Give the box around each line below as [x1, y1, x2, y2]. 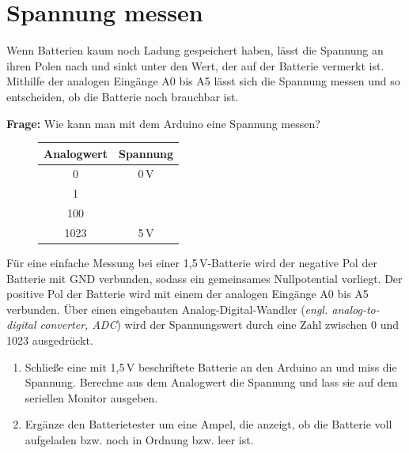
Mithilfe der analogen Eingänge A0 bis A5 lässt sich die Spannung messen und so [6, 73, 400, 89]
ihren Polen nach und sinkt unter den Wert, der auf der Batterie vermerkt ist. [6, 57, 384, 74]
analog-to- [331, 300, 380, 317]
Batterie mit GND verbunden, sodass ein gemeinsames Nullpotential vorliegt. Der [6, 270, 403, 286]
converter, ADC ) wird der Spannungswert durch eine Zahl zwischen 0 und [40, 316, 399, 333]
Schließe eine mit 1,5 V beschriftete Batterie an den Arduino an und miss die [25, 358, 397, 375]
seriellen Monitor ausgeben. [25, 389, 158, 406]
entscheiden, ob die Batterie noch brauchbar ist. [6, 88, 239, 104]
